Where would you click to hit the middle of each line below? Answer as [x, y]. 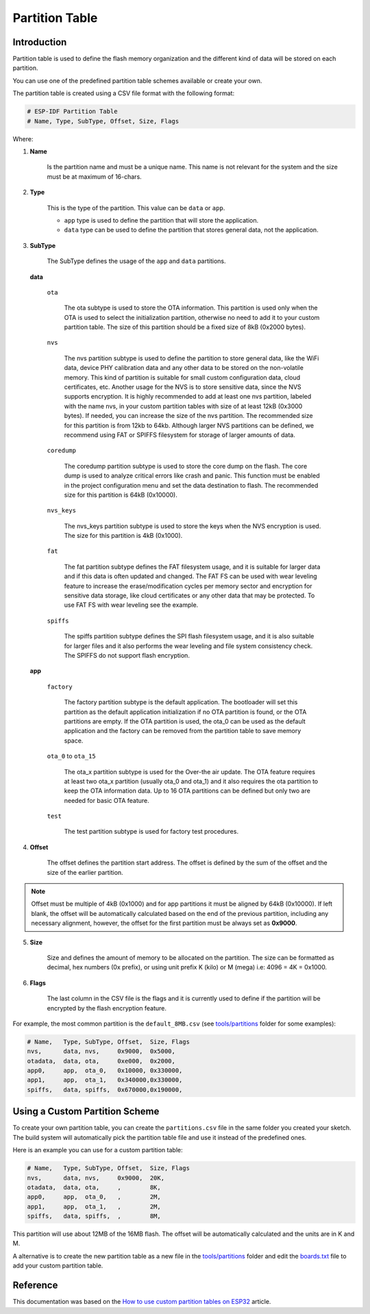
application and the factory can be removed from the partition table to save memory [183, 731]
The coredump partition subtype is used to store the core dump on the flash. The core [186, 466]
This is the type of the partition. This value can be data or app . [136, 208]
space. [74, 741]
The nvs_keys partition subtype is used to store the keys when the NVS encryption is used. [193, 526]
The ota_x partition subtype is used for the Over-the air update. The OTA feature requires [189, 771]
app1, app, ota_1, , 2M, [94, 1206]
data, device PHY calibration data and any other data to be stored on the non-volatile [184, 368]
